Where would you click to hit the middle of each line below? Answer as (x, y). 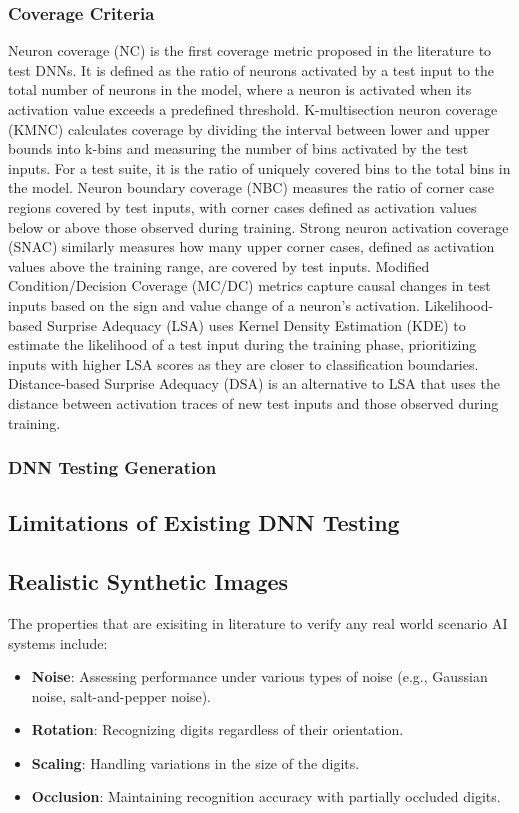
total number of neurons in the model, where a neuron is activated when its (240, 89)
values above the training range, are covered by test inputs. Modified (219, 265)
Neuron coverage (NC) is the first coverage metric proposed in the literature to (250, 50)
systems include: (58, 642)
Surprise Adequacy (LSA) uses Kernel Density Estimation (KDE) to (256, 324)
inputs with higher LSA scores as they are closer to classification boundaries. (243, 363)
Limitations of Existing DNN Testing (204, 522)
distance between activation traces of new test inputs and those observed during (253, 402)
